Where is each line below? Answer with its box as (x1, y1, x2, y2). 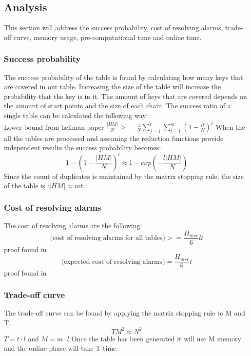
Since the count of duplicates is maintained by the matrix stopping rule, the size (4, 171, 244, 181)
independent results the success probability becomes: (4, 142, 161, 153)
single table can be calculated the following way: (4, 110, 148, 120)
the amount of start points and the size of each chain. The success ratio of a (4, 100, 231, 111)
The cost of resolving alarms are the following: (4, 220, 142, 230)
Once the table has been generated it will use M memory (71, 333, 241, 343)
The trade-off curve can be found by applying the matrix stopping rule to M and (4, 308, 245, 318)
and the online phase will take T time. (4, 343, 118, 353)
